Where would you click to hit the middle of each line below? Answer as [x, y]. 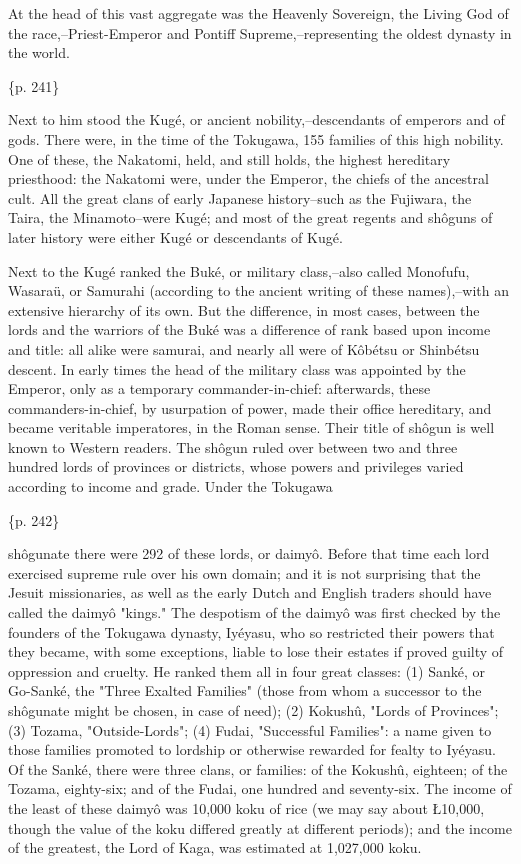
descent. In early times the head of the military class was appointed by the [237, 368]
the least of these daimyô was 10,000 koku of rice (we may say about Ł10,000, [246, 807]
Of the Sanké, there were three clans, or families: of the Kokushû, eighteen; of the [258, 768]
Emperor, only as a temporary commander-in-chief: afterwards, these [219, 388]
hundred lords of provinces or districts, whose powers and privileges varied [236, 466]
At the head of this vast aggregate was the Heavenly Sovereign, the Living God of [258, 13]
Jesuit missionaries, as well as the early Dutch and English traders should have [250, 592]
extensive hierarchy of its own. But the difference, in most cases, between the [244, 309]
